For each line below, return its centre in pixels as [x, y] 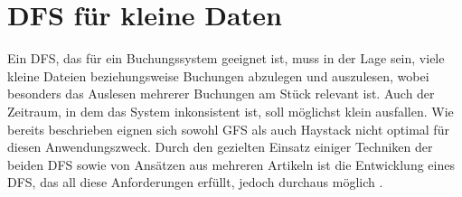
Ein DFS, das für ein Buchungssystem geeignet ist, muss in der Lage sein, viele [226, 58]
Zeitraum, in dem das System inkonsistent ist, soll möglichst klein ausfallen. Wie [231, 111]
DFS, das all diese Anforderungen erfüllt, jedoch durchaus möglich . [195, 182]
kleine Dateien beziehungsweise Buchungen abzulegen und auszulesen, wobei [218, 75]
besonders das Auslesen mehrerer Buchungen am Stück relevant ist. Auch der [221, 94]
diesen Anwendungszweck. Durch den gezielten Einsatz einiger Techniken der [220, 147]
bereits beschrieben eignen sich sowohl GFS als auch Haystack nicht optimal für [228, 129]
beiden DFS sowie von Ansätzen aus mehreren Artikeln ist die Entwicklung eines [231, 164]
